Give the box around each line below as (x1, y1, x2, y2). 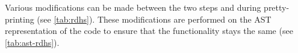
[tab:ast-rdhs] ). (5, 36, 60, 48)
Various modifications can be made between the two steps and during (5, 1, 261, 13)
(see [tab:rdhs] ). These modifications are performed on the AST (37, 13, 272, 25)
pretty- (264, 1, 290, 13)
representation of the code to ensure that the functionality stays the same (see (5, 24, 293, 37)
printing (5, 13, 34, 25)
